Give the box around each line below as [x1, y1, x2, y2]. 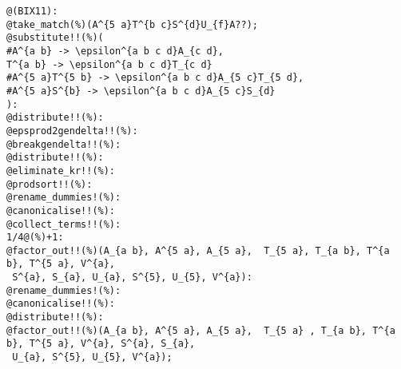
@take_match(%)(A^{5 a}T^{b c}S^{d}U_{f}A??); [6, 18, 258, 30]
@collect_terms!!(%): [6, 218, 121, 230]
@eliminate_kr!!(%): [6, 165, 116, 177]
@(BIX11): [6, 6, 58, 17]
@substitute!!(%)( [6, 32, 104, 44]
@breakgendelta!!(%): [6, 138, 121, 150]
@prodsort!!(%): [6, 178, 93, 190]
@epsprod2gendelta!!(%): [6, 125, 138, 137]
